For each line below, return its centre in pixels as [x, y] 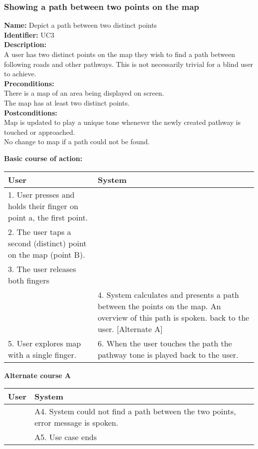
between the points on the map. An [159, 306]
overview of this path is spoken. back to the [173, 317]
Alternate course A [37, 375]
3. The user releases [42, 269]
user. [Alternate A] [130, 329]
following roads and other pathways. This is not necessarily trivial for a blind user [129, 64]
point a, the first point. [48, 217]
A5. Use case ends [66, 437]
